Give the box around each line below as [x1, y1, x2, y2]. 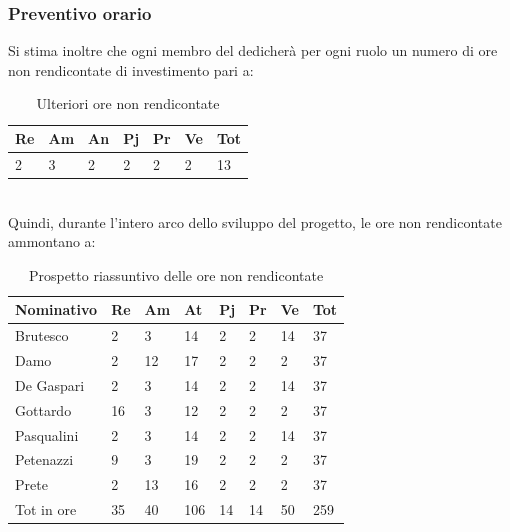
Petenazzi [15, 449, 74, 470]
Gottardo [15, 399, 72, 420]
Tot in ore [15, 499, 77, 520]
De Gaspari [15, 374, 85, 395]
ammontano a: [8, 231, 96, 252]
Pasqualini [15, 424, 79, 445]
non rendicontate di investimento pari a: [8, 59, 254, 80]
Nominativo [15, 299, 98, 320]
